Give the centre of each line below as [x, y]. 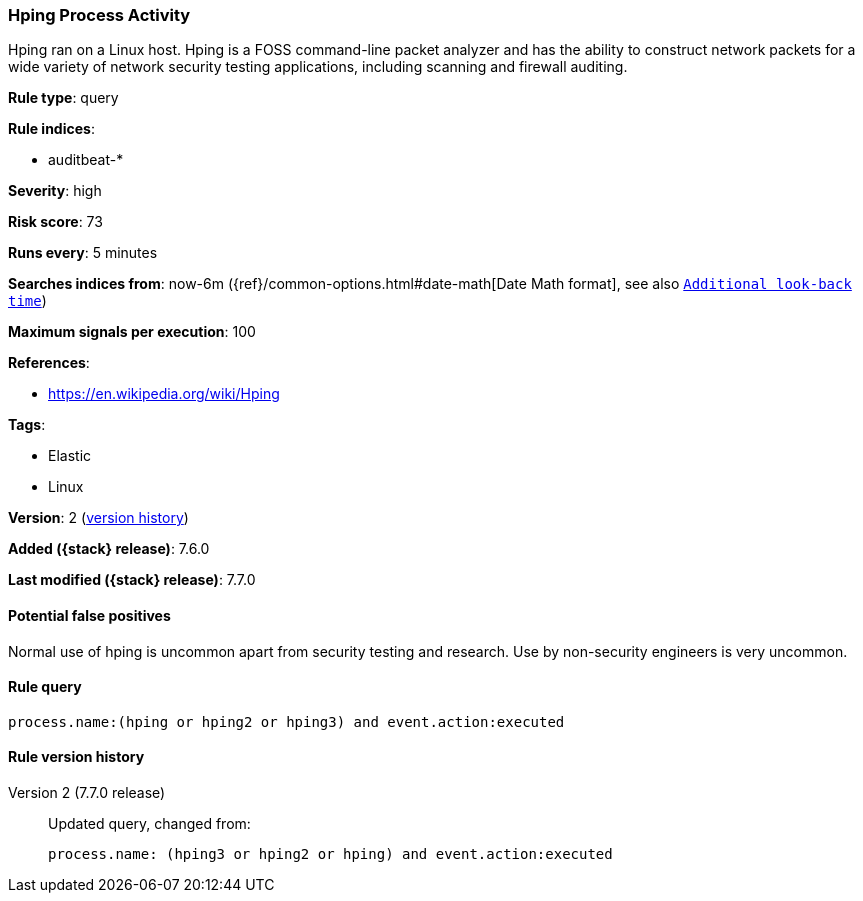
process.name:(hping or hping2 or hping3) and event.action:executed [286, 721]
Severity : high [55, 191]
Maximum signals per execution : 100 [132, 332]
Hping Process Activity [99, 15]
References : [49, 363]
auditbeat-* [86, 160]
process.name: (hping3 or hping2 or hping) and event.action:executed [330, 854]
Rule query [45, 687]
